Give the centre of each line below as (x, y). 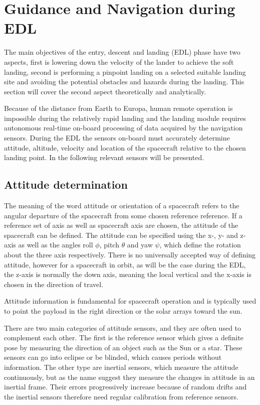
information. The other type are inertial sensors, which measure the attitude (121, 367)
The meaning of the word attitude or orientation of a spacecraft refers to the (122, 206)
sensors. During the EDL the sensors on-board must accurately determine (117, 138)
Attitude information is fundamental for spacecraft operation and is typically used (130, 301)
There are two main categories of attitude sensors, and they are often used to (123, 327)
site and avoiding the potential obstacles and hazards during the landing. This (124, 82)
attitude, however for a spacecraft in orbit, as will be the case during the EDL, (125, 264)
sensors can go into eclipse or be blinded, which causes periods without (113, 357)
